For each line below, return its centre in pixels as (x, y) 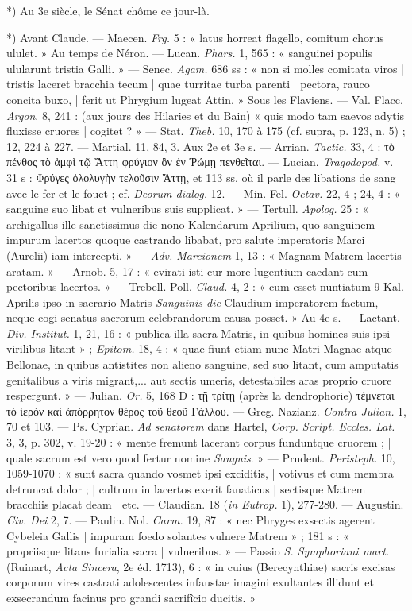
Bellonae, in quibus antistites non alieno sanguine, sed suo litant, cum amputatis (202, 364)
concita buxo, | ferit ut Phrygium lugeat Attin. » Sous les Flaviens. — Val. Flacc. (205, 99)
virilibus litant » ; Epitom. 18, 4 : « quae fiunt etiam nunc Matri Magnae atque (199, 348)
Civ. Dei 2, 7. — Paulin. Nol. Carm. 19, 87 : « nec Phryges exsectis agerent (191, 520)
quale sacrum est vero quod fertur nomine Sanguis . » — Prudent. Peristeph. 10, (201, 457)
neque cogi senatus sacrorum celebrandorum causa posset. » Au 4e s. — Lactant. (203, 317)
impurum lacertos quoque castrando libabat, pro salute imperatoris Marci (186, 240)
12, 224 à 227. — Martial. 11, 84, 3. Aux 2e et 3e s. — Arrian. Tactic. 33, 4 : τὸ (200, 146)
